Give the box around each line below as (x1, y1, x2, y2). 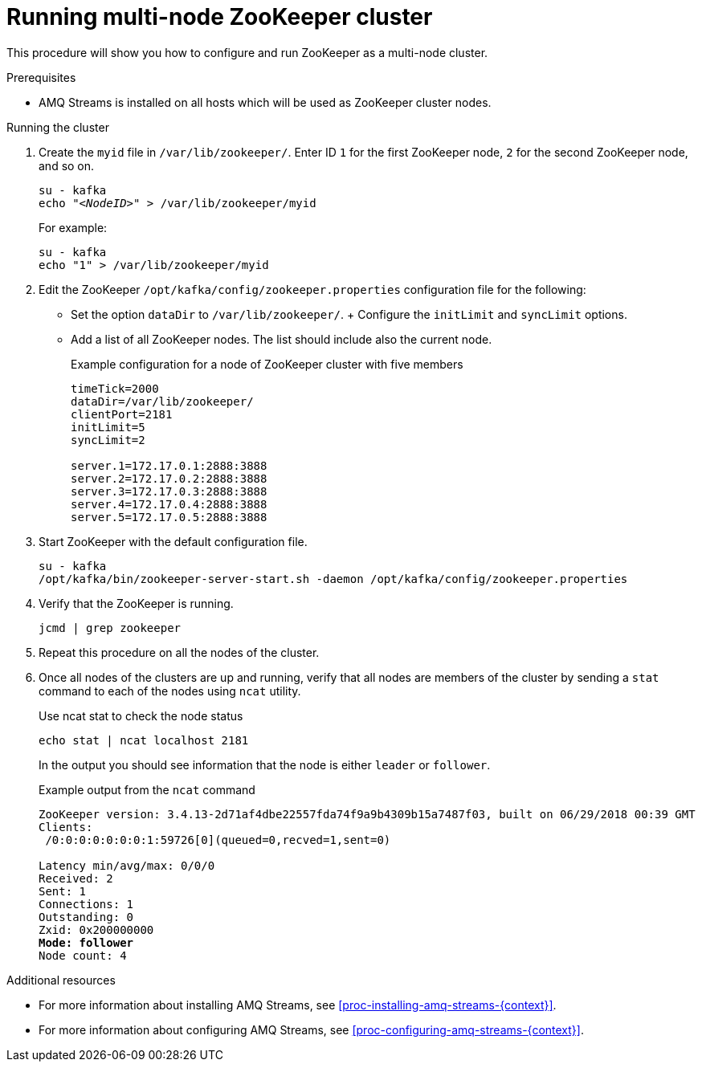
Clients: (39, 820, 93, 834)
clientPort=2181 (71, 407, 173, 421)
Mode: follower (39, 936, 134, 949)
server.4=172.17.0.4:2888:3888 (71, 497, 267, 511)
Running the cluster (6, 120, 109, 134)
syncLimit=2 (71, 433, 145, 446)
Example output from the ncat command (39, 782, 255, 797)
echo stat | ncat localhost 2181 (39, 733, 249, 747)
